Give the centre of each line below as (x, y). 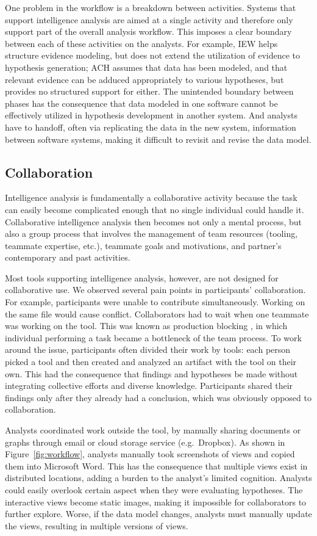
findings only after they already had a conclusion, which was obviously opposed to (158, 397)
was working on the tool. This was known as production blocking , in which (146, 326)
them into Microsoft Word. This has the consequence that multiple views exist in (156, 465)
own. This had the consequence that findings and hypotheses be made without (151, 373)
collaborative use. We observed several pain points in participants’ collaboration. (155, 290)
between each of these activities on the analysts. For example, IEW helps (141, 43)
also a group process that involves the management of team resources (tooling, (151, 234)
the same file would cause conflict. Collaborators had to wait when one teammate (157, 313)
